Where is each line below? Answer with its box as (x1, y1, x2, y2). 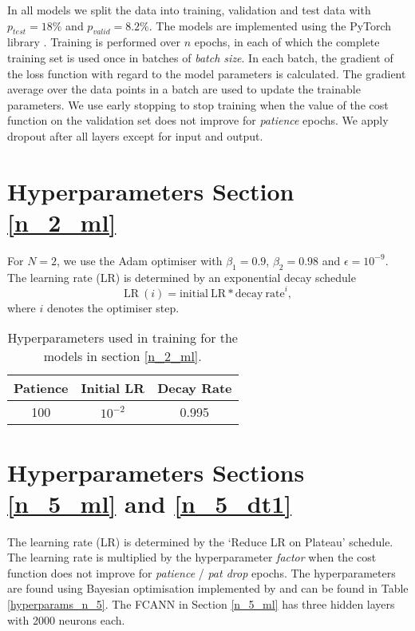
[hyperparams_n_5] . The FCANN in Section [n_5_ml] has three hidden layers (7, 596, 395, 613)
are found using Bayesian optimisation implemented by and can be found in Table (7, 580, 409, 597)
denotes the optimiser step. (46, 299, 180, 315)
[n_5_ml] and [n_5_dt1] (7, 486, 292, 519)
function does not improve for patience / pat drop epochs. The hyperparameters (7, 564, 396, 581)
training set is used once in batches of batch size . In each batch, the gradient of (7, 49, 393, 65)
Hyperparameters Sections (7, 455, 305, 488)
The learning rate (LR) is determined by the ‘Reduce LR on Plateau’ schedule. (7, 533, 393, 550)
